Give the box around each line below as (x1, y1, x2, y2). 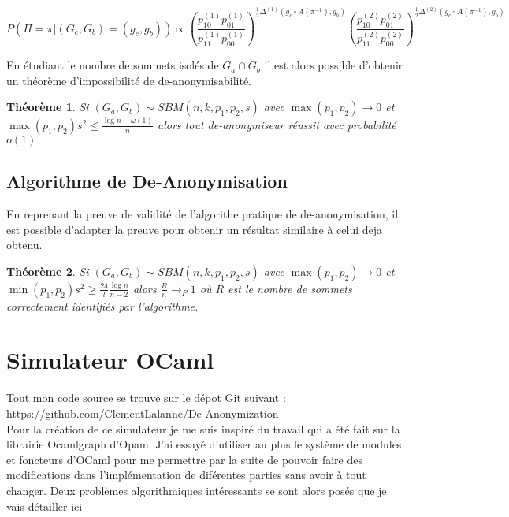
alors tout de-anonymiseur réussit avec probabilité (158, 116, 396, 132)
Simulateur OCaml (6, 344, 214, 376)
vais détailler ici (6, 497, 83, 514)
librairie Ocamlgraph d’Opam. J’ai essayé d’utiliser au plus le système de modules (6, 436, 402, 452)
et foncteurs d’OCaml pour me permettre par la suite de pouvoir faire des (6, 451, 363, 467)
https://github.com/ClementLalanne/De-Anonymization (6, 405, 279, 422)
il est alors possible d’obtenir (264, 57, 403, 73)
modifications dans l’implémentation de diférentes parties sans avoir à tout (6, 467, 366, 483)
